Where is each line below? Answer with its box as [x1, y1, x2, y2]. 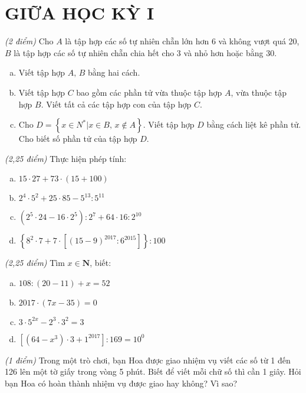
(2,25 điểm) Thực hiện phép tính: [5, 152, 127, 164]
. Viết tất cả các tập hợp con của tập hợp [41, 98, 192, 110]
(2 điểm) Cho [5, 35, 54, 47]
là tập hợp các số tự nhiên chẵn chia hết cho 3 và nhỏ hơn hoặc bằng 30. [14, 46, 277, 59]
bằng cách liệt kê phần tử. [206, 118, 301, 131]
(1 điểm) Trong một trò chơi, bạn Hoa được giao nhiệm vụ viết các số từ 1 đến [5, 353, 291, 366]
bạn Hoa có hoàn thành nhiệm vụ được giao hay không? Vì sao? [5, 377, 238, 389]
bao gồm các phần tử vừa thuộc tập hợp [76, 86, 222, 98]
